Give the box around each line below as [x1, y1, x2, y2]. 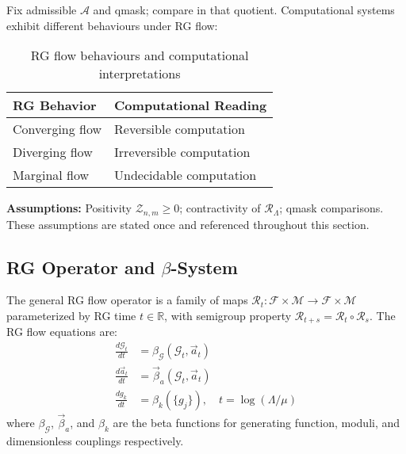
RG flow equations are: [6, 323, 118, 340]
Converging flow [13, 120, 102, 139]
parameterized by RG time [6, 307, 136, 324]
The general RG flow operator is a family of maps [6, 292, 248, 308]
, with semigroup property [164, 307, 292, 324]
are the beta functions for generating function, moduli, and [113, 414, 400, 430]
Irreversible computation [114, 143, 251, 162]
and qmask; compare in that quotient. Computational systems [93, 2, 395, 17]
